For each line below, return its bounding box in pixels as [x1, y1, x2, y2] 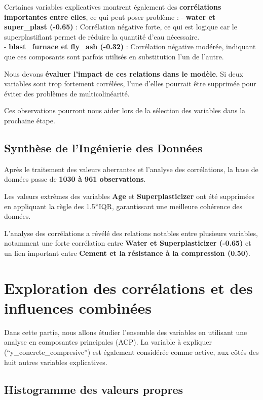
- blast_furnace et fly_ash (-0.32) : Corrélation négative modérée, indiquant [4, 41, 256, 52]
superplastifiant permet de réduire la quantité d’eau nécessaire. [4, 31, 200, 42]
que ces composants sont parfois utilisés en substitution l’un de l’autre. [4, 51, 224, 61]
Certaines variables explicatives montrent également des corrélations [4, 2, 221, 12]
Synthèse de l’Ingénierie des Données [4, 140, 203, 155]
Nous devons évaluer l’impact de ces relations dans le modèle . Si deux [4, 68, 243, 79]
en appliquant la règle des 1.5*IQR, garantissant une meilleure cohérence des [4, 201, 243, 211]
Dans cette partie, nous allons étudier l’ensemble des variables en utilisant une [4, 326, 247, 337]
